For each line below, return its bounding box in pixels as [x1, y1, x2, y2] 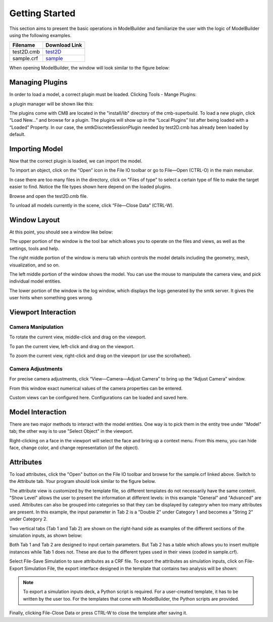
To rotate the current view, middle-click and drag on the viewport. [9, 334, 147, 340]
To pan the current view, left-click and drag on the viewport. [9, 343, 134, 350]
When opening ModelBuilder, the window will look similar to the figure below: [9, 65, 170, 71]
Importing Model [9, 145, 63, 153]
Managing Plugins [9, 78, 68, 87]
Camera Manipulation [9, 323, 64, 330]
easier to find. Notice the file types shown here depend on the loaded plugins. [9, 184, 172, 190]
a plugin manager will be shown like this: [9, 100, 94, 107]
